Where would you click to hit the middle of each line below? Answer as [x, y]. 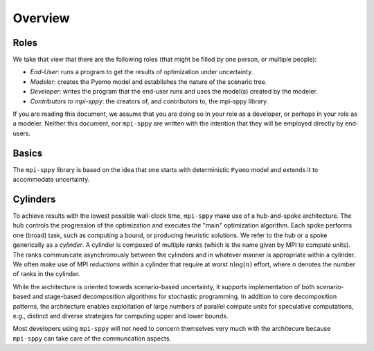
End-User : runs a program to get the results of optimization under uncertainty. [142, 72]
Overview [41, 18]
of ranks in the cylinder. [46, 274]
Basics [28, 153]
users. [22, 133]
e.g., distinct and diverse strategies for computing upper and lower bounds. [121, 316]
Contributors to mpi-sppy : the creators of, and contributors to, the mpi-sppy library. [149, 101]
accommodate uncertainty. [51, 180]
